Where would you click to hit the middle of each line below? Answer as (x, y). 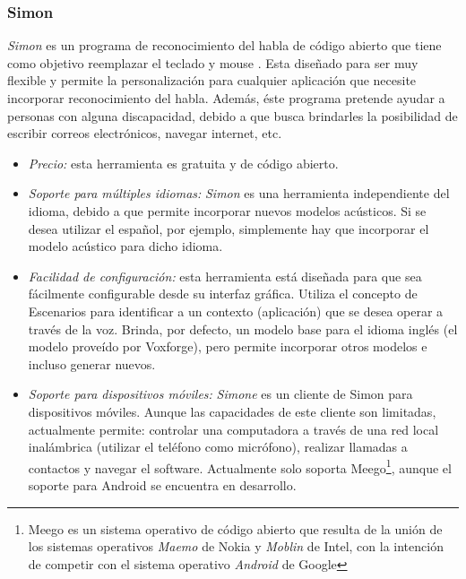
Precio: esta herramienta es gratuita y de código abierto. (183, 163)
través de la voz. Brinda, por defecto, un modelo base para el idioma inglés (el (243, 328)
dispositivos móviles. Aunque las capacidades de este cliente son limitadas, (232, 411)
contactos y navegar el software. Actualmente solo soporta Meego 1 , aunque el (240, 466)
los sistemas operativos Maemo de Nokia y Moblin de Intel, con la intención (236, 546)
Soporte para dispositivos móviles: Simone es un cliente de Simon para (220, 394)
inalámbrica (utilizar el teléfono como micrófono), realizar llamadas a (218, 447)
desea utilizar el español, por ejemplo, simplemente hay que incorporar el (229, 228)
